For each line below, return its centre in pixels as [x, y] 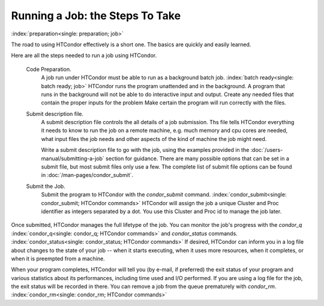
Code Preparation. [49, 69]
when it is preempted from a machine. [58, 259]
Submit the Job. [46, 186]
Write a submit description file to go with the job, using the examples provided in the [145, 150]
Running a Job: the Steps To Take [96, 16]
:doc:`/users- [267, 150]
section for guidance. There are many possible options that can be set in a [197, 158]
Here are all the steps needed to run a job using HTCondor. [84, 55]
